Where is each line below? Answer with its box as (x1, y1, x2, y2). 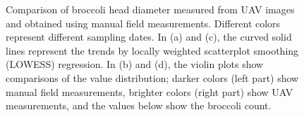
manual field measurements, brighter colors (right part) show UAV (6, 84, 293, 99)
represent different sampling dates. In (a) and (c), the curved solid (6, 29, 292, 44)
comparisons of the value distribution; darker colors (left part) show (6, 70, 299, 85)
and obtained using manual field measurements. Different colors (6, 15, 281, 30)
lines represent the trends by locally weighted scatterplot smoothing (6, 43, 299, 57)
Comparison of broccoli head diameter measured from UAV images (6, 2, 295, 16)
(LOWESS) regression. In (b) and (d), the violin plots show (6, 57, 264, 71)
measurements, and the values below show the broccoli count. (6, 98, 272, 113)
